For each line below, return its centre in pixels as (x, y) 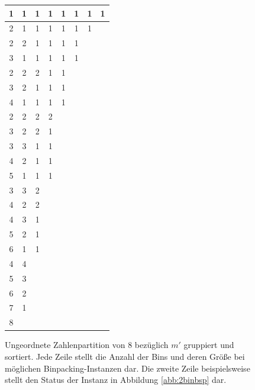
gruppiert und (209, 345)
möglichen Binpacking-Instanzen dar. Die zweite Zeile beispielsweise (127, 368)
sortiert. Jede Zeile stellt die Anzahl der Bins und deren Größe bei (125, 356)
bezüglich (151, 345)
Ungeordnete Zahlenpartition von (65, 345)
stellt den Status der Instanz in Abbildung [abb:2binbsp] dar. (116, 380)
